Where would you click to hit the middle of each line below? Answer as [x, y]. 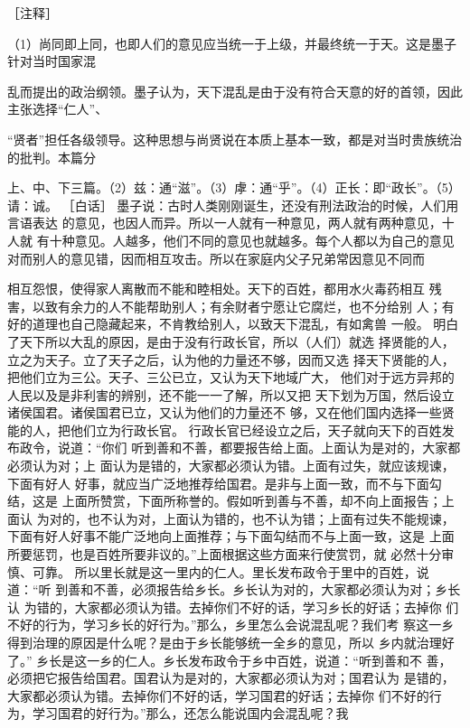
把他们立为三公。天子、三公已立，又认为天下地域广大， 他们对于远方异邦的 [231, 377]
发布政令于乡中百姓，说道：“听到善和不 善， [320, 660]
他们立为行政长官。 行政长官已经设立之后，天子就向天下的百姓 [256, 429]
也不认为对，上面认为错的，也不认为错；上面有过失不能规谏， [271, 518]
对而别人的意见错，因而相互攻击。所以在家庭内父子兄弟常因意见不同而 [216, 258]
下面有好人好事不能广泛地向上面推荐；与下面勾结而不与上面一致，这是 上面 [231, 536]
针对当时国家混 [52, 61]
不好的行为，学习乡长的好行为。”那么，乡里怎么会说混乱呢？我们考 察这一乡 [231, 625]
